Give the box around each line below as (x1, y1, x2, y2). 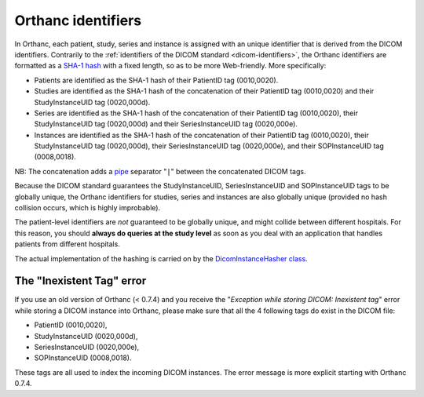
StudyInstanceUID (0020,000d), (34, 331, 138, 341)
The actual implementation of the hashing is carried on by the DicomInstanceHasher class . (14, 253, 308, 263)
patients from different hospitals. (14, 239, 121, 249)
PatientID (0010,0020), (34, 320, 108, 330)
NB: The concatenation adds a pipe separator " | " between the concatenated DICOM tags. (14, 166, 306, 176)
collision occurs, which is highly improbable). (14, 203, 161, 213)
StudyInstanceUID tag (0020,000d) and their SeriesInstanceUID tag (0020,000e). (34, 119, 298, 129)
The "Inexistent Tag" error (14, 275, 147, 288)
